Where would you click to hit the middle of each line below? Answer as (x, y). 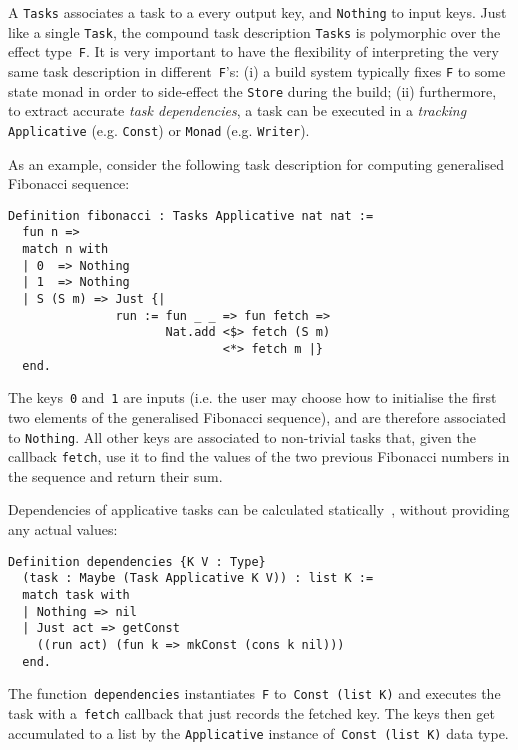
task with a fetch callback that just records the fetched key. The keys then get (251, 712)
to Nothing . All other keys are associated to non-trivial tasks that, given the (242, 436)
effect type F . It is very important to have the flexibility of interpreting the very (253, 51)
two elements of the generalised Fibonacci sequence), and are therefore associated (257, 416)
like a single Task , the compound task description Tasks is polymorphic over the (254, 31)
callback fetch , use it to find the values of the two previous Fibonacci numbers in (259, 456)
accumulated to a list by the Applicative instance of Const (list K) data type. (258, 732)
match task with (76, 594)
